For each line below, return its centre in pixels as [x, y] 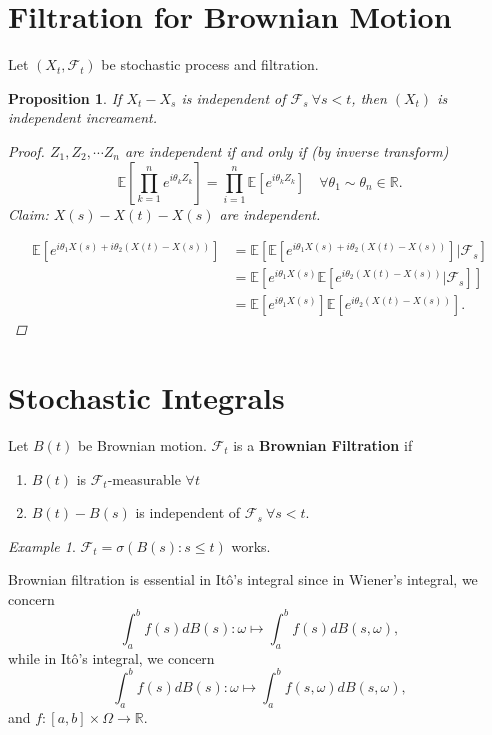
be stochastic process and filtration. [210, 64]
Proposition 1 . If [65, 97]
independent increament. [83, 117]
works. [251, 545]
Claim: [28, 213]
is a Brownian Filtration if [323, 444]
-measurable [144, 478]
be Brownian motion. [142, 444]
